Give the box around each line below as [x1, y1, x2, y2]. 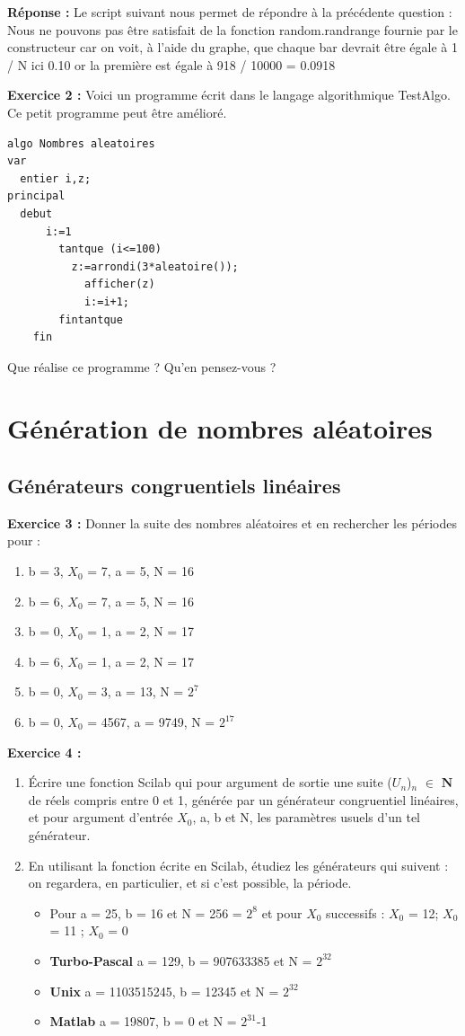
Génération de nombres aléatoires [7, 410, 433, 447]
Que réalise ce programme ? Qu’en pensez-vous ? [7, 357, 276, 376]
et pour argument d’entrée [28, 808, 173, 827]
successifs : [326, 903, 385, 922]
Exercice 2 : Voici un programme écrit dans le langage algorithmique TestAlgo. [7, 85, 451, 104]
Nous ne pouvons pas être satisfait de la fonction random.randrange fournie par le [7, 20, 458, 39]
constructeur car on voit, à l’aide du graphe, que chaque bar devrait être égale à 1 [7, 38, 459, 57]
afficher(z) [83, 278, 155, 291]
